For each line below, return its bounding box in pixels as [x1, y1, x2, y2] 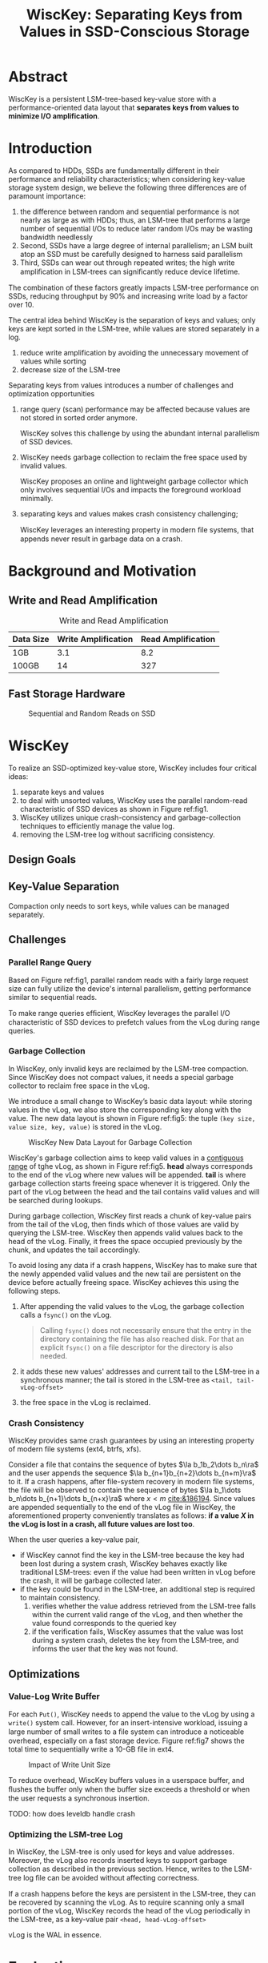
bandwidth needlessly [19, 232, 94, 242]
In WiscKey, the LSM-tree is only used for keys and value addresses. [8, 1847, 234, 1857]
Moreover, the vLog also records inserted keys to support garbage [8, 1856, 228, 1865]
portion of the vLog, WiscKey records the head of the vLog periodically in [8, 1906, 250, 1916]
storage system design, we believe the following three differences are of [8, 183, 247, 192]
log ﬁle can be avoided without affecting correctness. [22, 1873, 200, 1883]
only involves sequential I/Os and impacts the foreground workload [19, 484, 242, 494]
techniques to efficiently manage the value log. [19, 821, 175, 830]
